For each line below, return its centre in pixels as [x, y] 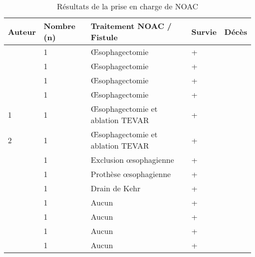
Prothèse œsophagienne [131, 174]
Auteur [22, 31]
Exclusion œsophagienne [132, 160]
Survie [204, 31]
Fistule [104, 37]
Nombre [60, 26]
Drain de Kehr [116, 188]
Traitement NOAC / [131, 26]
